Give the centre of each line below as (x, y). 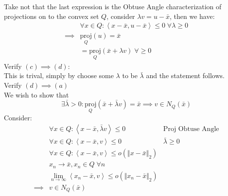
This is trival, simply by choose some (59, 75)
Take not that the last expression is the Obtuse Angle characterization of (113, 6)
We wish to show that (36, 94)
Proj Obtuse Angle (191, 129)
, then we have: (192, 16)
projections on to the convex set (52, 16)
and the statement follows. (185, 75)
